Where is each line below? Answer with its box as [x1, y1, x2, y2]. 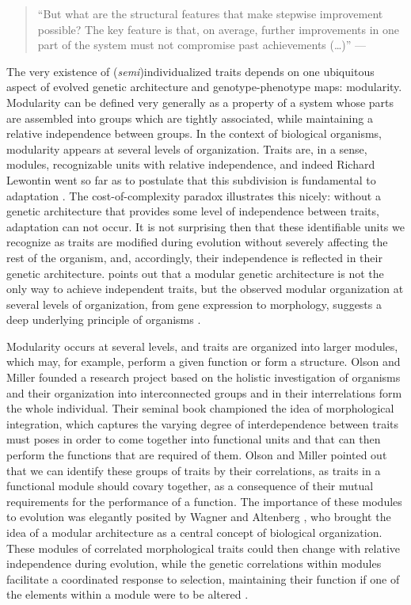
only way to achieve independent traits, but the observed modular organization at [6, 280, 404, 297]
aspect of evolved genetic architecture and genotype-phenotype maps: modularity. [6, 78, 402, 95]
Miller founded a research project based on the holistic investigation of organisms [6, 369, 401, 386]
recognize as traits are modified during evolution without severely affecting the [6, 234, 388, 250]
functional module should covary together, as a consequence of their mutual [6, 478, 374, 494]
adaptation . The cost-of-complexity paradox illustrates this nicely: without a [6, 187, 381, 204]
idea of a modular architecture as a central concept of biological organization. [6, 524, 382, 540]
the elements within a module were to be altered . [6, 586, 249, 603]
